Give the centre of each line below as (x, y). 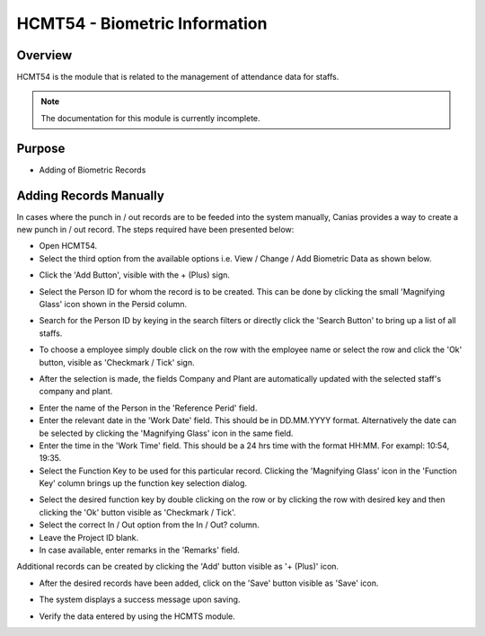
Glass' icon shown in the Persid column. (113, 304)
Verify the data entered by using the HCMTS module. (137, 616)
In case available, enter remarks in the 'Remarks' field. (139, 550)
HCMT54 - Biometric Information (142, 23)
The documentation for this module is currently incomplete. (150, 118)
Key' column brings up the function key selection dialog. (143, 483)
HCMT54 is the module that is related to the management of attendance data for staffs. (178, 77)
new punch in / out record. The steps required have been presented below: (155, 230)
